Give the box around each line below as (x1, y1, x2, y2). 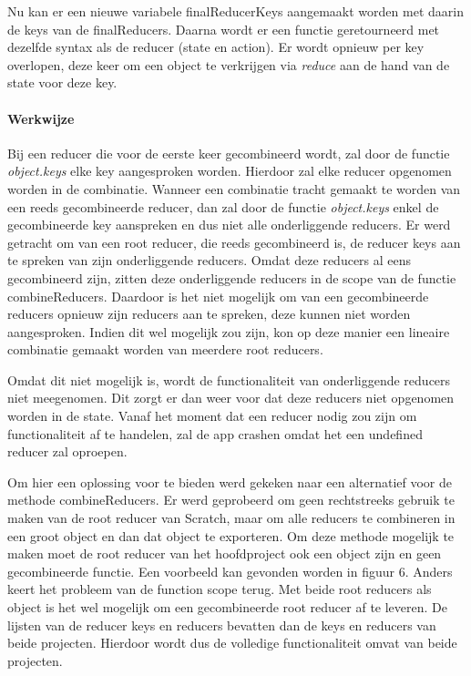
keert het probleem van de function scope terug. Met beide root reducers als (7, 579, 432, 599)
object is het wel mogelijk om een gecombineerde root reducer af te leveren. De (7, 598, 447, 617)
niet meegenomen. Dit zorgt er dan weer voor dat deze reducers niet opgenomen (7, 388, 455, 407)
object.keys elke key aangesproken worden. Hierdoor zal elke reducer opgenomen (7, 161, 452, 180)
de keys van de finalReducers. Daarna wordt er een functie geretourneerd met (7, 19, 440, 38)
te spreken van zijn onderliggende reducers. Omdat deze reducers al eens (7, 251, 412, 270)
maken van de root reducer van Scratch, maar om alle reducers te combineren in (7, 508, 456, 527)
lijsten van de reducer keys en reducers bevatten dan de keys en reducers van (7, 615, 436, 634)
